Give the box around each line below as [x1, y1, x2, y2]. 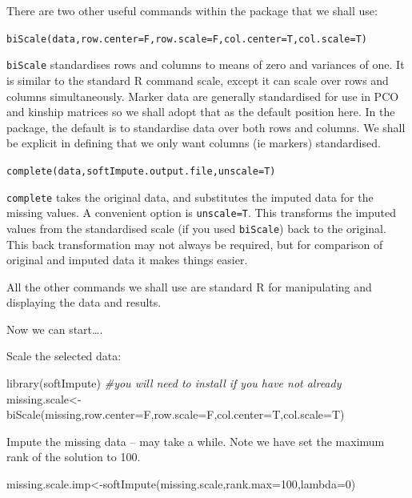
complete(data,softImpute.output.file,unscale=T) [6, 165, 276, 177]
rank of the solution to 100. [6, 448, 141, 465]
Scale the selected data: [6, 347, 122, 364]
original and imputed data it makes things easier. [6, 251, 248, 268]
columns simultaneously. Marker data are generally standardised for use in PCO [6, 87, 399, 104]
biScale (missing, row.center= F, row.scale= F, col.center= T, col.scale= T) [6, 406, 345, 423]
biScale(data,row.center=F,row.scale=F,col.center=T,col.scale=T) [6, 33, 368, 45]
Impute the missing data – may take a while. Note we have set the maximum [6, 432, 385, 449]
